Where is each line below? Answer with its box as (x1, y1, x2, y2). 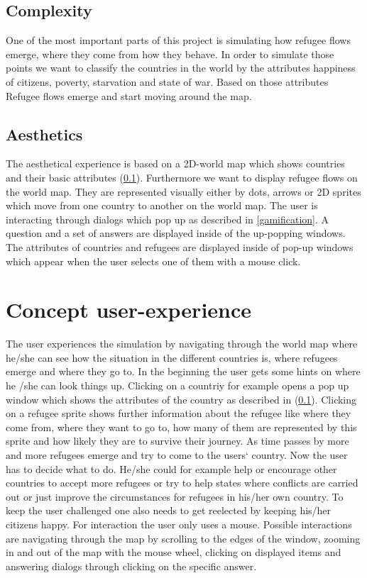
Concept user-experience (6, 295, 252, 324)
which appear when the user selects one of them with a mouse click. (6, 253, 301, 268)
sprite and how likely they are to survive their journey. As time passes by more (6, 433, 349, 448)
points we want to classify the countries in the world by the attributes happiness (6, 60, 356, 75)
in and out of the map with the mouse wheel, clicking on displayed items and (6, 545, 341, 560)
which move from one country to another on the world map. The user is (6, 198, 318, 213)
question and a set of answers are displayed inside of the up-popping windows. (6, 226, 346, 240)
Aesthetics (6, 123, 83, 145)
